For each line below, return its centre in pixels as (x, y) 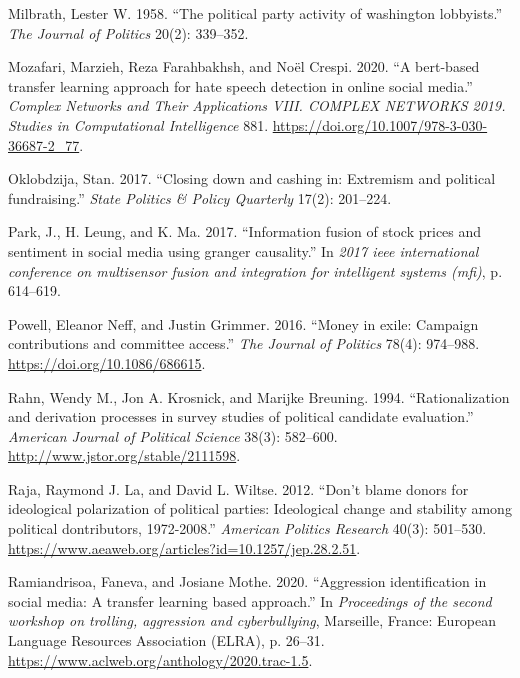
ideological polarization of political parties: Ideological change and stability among (260, 508)
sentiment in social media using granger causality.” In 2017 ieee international (243, 250)
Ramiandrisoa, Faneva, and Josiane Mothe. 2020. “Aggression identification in (247, 581)
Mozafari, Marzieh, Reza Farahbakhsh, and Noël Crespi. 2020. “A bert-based (244, 66)
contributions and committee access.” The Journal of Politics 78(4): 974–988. (244, 343)
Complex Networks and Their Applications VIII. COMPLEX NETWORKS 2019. (257, 105)
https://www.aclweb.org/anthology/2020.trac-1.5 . (160, 659)
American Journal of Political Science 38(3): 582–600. (173, 435)
